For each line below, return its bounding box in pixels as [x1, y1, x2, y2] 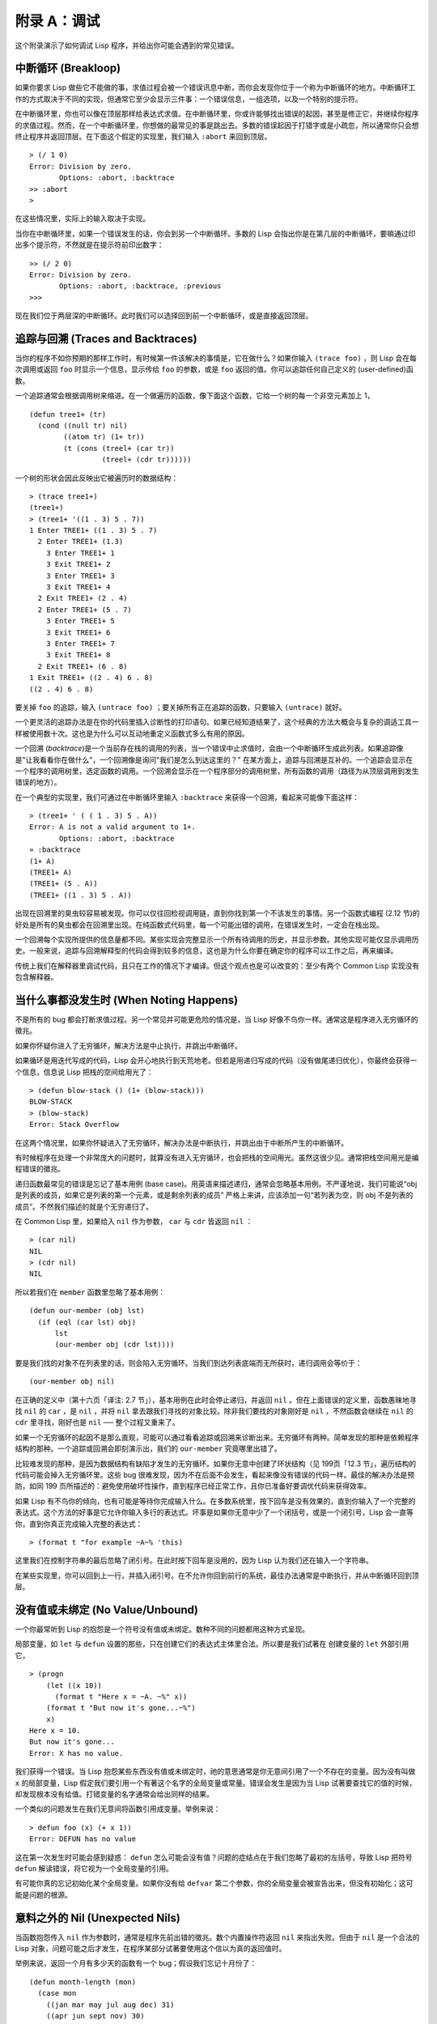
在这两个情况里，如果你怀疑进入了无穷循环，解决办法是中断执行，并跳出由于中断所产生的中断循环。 [15, 1137, 348, 1147]
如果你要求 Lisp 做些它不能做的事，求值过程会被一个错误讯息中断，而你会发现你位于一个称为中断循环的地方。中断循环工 [15, 83, 416, 92]
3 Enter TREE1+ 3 [45, 571, 115, 580]
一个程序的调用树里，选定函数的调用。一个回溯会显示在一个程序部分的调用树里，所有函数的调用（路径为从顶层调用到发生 [15, 766, 419, 776]
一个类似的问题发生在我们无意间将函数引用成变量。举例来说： [15, 1804, 221, 1814]
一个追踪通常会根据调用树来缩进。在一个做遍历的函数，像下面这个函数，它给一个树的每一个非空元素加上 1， [15, 391, 375, 401]
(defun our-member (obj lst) [29, 1306, 145, 1316]
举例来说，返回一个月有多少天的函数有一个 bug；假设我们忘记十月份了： [15, 1958, 257, 1968]
